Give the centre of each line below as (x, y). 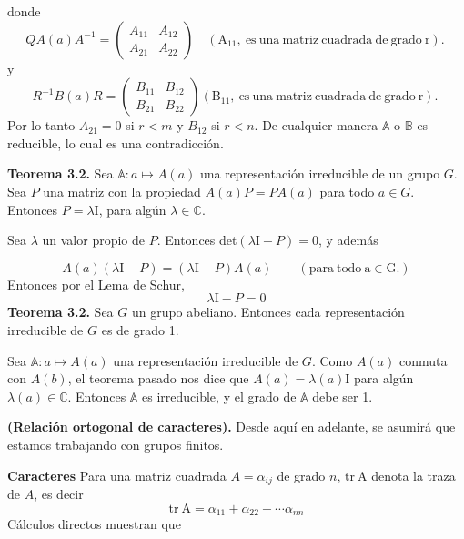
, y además (348, 240)
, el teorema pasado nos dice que (158, 378)
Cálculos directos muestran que (94, 524)
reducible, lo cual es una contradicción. (116, 142)
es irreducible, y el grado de (219, 396)
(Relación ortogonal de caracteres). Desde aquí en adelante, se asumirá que (232, 427)
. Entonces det (197, 240)
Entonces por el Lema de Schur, (96, 284)
